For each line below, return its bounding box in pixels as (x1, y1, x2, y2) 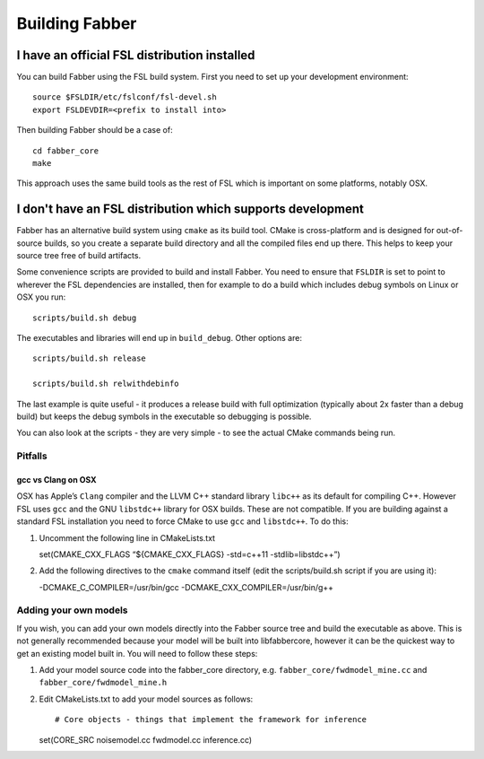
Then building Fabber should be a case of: (16, 125, 174, 135)
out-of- (436, 225, 463, 236)
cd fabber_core (32, 145, 99, 156)
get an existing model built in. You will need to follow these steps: (16, 648, 258, 659)
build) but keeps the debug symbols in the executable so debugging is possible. (16, 411, 312, 422)
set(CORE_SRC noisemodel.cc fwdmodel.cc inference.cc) (39, 734, 253, 745)
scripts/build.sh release (32, 353, 147, 363)
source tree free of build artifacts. (16, 250, 142, 261)
